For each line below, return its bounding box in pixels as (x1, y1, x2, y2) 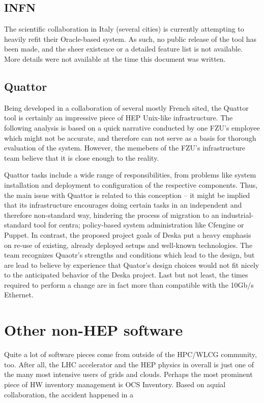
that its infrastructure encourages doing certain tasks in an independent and (4, 199, 242, 210)
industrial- (221, 209, 254, 220)
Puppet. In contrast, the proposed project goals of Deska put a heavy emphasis (4, 229, 251, 240)
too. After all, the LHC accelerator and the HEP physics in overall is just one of (4, 359, 254, 369)
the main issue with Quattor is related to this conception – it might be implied (4, 189, 250, 200)
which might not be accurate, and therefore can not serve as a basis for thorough (4, 132, 256, 143)
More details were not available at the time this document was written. (4, 53, 226, 64)
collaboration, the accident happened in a (4, 389, 134, 399)
